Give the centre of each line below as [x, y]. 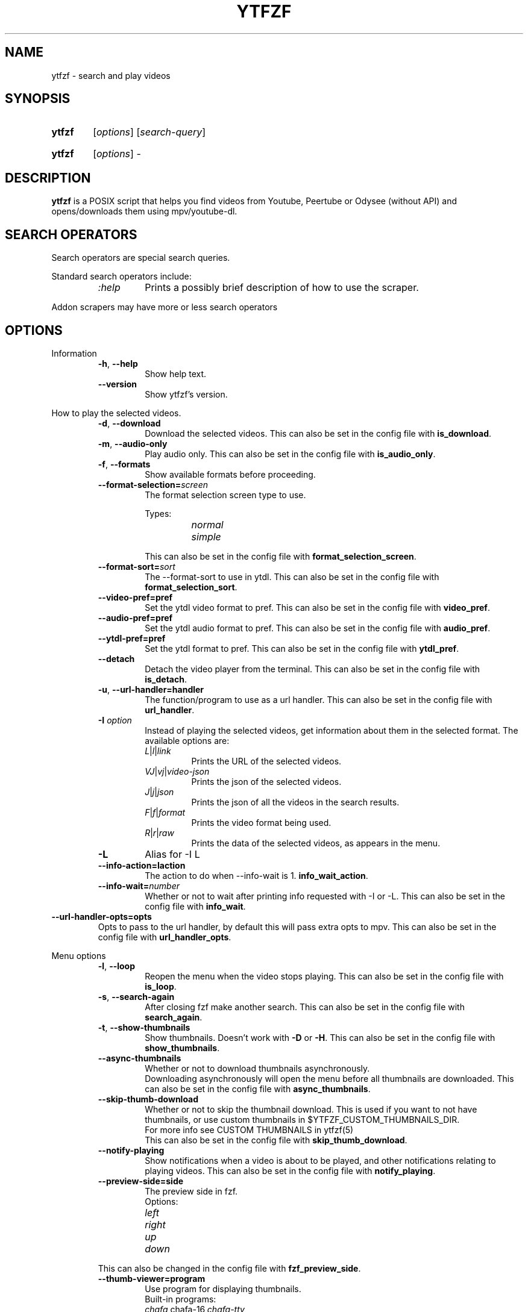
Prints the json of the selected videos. [266, 781]
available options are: [187, 740]
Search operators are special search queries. [141, 258]
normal [207, 524]
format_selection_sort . [191, 587]
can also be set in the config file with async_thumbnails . [258, 1089]
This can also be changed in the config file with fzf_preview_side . [229, 1268]
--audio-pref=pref [135, 617]
